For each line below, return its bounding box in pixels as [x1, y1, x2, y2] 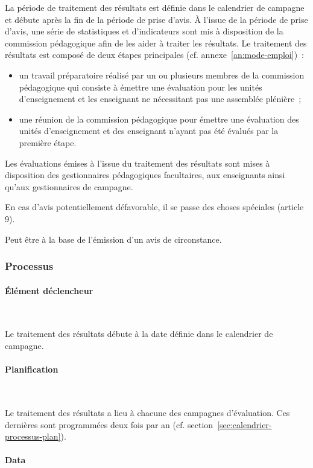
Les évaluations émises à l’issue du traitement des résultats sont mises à [5, 156, 270, 169]
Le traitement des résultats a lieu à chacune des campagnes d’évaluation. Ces [5, 406, 290, 418]
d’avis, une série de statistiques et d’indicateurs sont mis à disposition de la [5, 25, 283, 37]
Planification [5, 363, 58, 376]
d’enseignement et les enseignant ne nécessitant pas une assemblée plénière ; [19, 92, 302, 105]
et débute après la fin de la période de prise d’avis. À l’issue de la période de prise [5, 13, 308, 25]
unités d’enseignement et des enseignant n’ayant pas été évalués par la [19, 124, 279, 137]
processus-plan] [5, 430, 61, 443]
